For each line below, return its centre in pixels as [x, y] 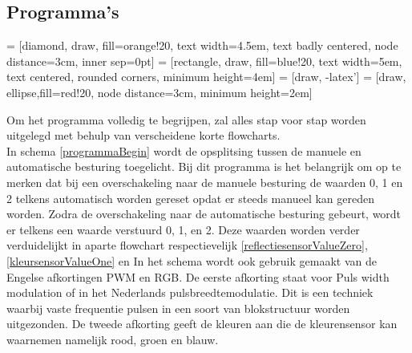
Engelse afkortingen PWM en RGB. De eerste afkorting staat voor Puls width [198, 276]
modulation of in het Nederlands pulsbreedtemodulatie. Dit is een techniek [190, 292]
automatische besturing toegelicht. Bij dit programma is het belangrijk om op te [204, 166]
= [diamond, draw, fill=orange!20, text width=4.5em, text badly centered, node [202, 45]
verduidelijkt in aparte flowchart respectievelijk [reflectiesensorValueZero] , [187, 245]
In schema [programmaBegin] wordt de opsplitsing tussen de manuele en [184, 150]
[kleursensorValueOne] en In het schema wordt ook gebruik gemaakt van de [192, 260]
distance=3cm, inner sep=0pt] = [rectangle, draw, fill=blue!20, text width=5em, [204, 61]
